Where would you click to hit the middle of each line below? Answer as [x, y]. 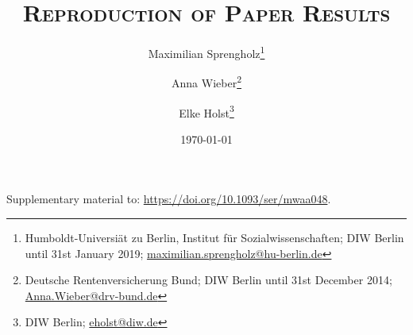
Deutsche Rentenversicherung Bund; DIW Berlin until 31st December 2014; [208, 280]
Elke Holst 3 [206, 111]
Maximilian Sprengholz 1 [206, 52]
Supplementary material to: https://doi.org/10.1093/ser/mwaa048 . [169, 199]
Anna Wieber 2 [206, 82]
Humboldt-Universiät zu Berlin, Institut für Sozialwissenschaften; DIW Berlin [214, 238]
